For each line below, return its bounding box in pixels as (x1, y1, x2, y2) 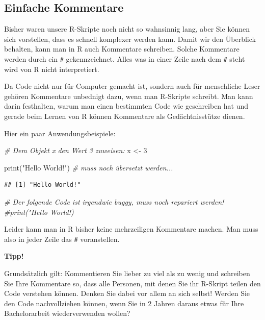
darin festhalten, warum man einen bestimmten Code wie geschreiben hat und (4, 101, 249, 111)
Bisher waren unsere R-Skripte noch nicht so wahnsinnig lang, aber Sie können (4, 23, 250, 34)
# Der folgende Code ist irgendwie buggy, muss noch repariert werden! (4, 196, 224, 207)
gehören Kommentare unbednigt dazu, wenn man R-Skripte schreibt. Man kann (4, 90, 253, 101)
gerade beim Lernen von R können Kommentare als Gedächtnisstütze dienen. (4, 111, 245, 121)
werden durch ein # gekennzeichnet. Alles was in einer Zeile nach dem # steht (4, 53, 245, 64)
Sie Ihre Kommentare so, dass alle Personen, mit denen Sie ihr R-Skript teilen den (4, 278, 261, 288)
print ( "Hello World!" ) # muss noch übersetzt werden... (4, 162, 173, 173)
